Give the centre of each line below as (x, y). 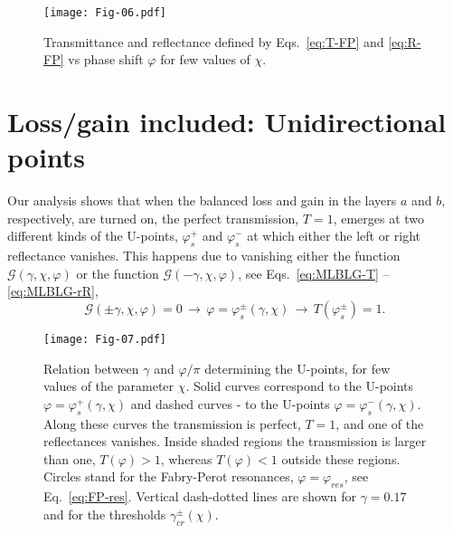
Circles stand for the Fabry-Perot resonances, (169, 476)
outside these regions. (341, 458)
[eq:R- (405, 41)
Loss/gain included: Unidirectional (227, 122)
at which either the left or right (334, 236)
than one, (70, 458)
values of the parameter (109, 386)
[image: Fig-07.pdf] (105, 339)
